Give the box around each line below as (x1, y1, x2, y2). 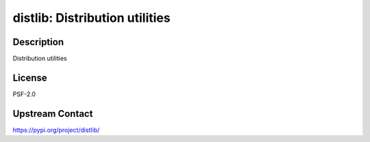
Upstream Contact (12, 108, 93, 119)
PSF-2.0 (12, 89, 36, 98)
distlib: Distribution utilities (12, 10, 171, 25)
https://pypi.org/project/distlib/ (12, 126, 100, 134)
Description (12, 36, 64, 48)
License (12, 72, 47, 83)
